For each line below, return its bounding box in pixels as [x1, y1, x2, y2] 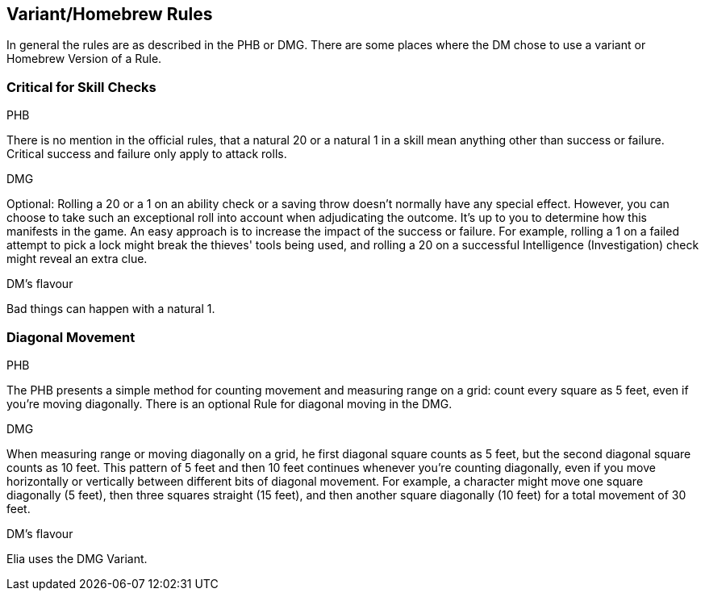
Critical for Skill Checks [6, 78, 156, 95]
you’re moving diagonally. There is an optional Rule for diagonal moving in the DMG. [6, 396, 453, 411]
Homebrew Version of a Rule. [6, 52, 162, 66]
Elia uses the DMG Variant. [6, 551, 148, 566]
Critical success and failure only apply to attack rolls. [6, 147, 287, 161]
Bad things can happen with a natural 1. [6, 302, 215, 316]
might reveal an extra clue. [6, 252, 148, 266]
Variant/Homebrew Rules [6, 4, 213, 24]
